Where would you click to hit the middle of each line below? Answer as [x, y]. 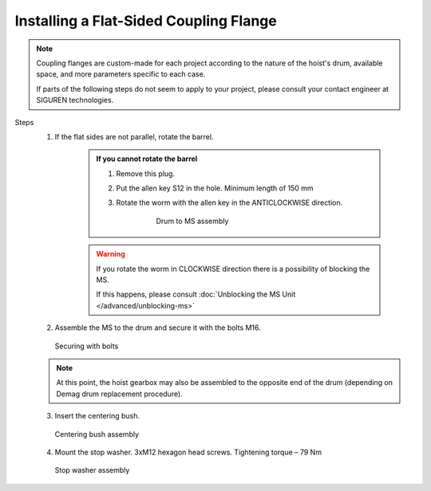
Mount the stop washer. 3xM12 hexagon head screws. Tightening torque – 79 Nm [188, 452]
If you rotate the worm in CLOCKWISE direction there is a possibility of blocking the [233, 269]
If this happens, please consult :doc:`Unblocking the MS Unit [196, 294]
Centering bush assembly [97, 434]
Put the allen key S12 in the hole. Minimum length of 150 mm [215, 188]
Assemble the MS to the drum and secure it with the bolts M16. [158, 328]
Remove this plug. [146, 173]
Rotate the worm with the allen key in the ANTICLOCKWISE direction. [229, 202]
